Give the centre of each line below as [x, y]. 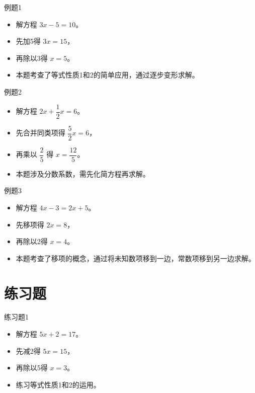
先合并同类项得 [40, 133]
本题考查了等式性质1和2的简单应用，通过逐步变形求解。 [107, 75]
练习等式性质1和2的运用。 [58, 384]
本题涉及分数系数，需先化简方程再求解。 [83, 173]
